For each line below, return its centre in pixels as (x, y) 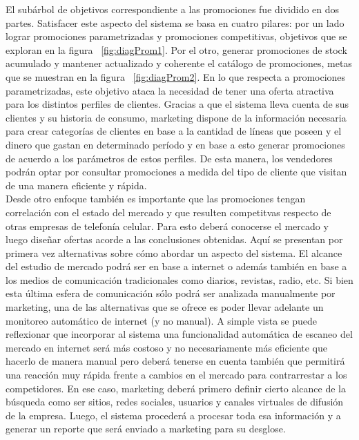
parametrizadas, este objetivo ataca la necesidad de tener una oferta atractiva (170, 90)
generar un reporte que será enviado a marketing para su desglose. (146, 429)
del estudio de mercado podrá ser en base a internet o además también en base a (176, 266)
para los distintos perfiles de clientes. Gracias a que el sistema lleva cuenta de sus (177, 104)
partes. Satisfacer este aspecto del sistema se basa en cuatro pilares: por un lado (175, 22)
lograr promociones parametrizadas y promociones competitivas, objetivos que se (176, 36)
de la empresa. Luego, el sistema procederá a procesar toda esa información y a (173, 415)
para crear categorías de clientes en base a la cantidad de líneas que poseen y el (174, 131)
